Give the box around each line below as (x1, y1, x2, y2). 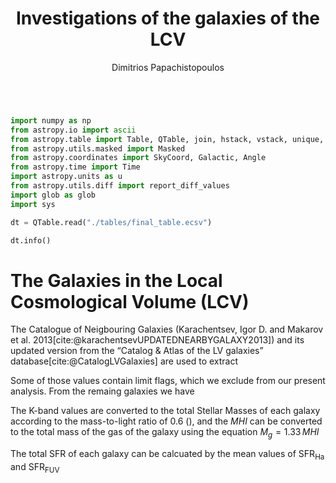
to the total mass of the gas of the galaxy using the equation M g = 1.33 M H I (10, 426, 320, 441)
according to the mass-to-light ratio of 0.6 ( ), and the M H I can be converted (10, 415, 323, 427)
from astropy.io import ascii (10, 125, 137, 135)
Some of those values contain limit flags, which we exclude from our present (10, 375, 326, 387)
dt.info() (10, 235, 52, 246)
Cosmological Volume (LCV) (10, 290, 250, 313)
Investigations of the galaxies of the (15, 7, 320, 30)
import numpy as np (10, 115, 92, 126)
